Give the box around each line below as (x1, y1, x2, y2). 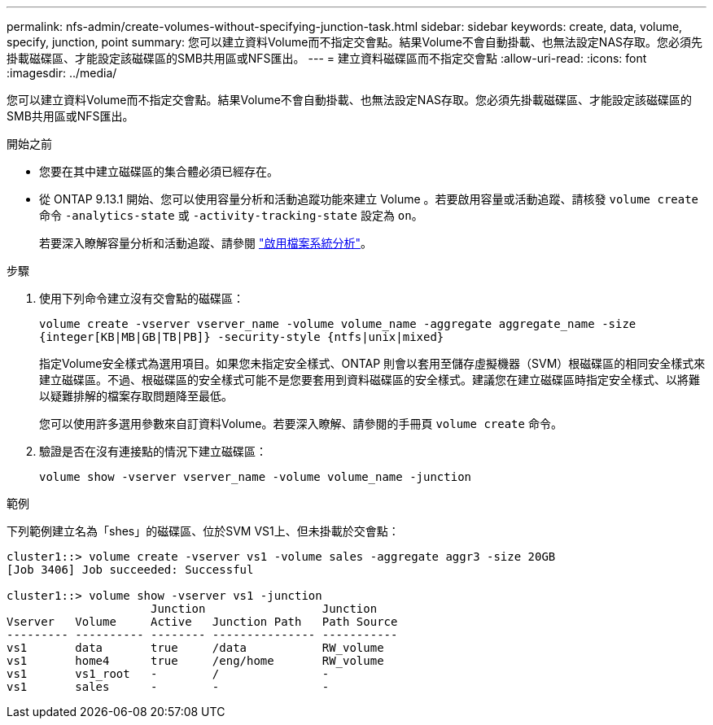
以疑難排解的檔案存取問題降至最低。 (39, 389, 233, 403)
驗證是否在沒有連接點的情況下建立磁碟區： (39, 444, 267, 458)
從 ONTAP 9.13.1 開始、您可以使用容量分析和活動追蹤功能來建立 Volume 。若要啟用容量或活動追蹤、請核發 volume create (39, 192, 699, 206)
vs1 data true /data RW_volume (7, 641, 384, 654)
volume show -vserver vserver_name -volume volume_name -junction (39, 470, 472, 483)
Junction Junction (151, 602, 378, 615)
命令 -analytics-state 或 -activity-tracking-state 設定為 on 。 (39, 208, 423, 222)
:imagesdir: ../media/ (7, 66, 117, 80)
